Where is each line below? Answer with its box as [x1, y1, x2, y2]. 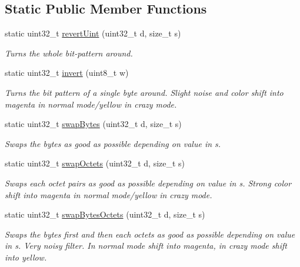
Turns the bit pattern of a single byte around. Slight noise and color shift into [5, 86, 284, 98]
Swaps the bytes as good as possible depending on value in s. [5, 137, 221, 149]
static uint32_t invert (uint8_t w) [5, 66, 129, 79]
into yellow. [5, 251, 47, 263]
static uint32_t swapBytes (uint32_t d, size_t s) [5, 118, 182, 130]
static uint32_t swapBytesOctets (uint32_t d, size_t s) [5, 208, 205, 221]
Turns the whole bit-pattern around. [5, 46, 133, 59]
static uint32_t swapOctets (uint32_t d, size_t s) [5, 157, 185, 169]
